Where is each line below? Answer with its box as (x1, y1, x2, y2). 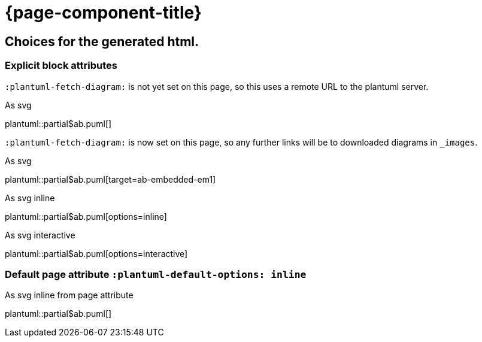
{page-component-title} (5, 2, 202, 23)
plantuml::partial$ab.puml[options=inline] (5, 211, 167, 222)
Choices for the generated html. (5, 34, 199, 49)
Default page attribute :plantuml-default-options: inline (5, 268, 307, 280)
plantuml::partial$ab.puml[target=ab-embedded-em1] (5, 174, 216, 184)
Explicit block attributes (5, 59, 118, 72)
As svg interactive (5, 229, 75, 240)
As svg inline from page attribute (5, 290, 134, 301)
